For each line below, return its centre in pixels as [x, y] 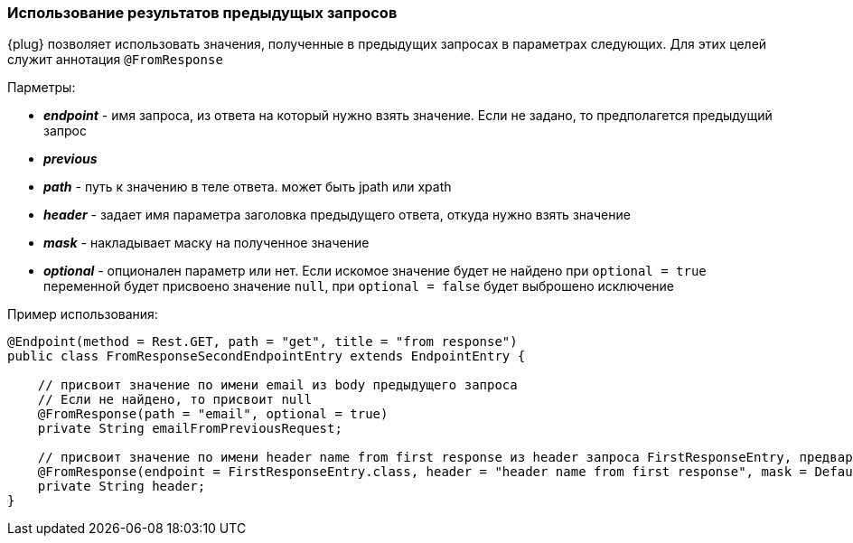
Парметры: [42, 88]
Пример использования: [83, 314]
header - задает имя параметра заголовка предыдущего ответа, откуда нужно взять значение [337, 215]
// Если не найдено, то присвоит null [175, 400]
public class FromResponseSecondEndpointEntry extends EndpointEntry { [267, 356]
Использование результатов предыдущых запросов [202, 13]
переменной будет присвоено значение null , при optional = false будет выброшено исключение [359, 286]
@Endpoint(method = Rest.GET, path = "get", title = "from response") [262, 342]
